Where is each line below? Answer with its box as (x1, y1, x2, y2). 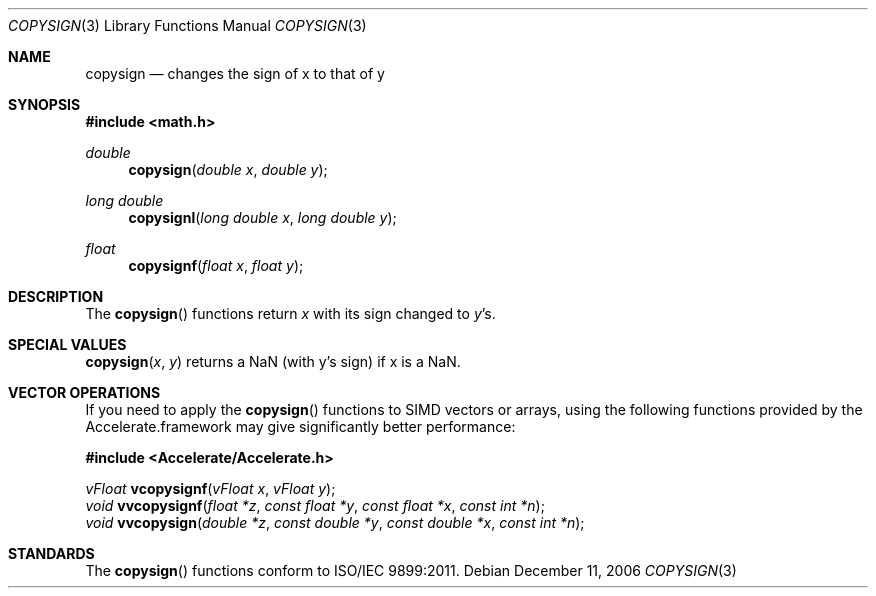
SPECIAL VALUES (8, 336, 127, 353)
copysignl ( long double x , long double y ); (128, 209, 397, 226)
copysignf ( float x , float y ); (128, 257, 304, 274)
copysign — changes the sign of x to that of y (85, 65, 385, 82)
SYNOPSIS (8, 96, 81, 113)
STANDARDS (8, 545, 95, 562)
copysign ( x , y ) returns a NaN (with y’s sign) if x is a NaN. (85, 353, 461, 370)
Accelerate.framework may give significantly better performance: (85, 418, 516, 435)
